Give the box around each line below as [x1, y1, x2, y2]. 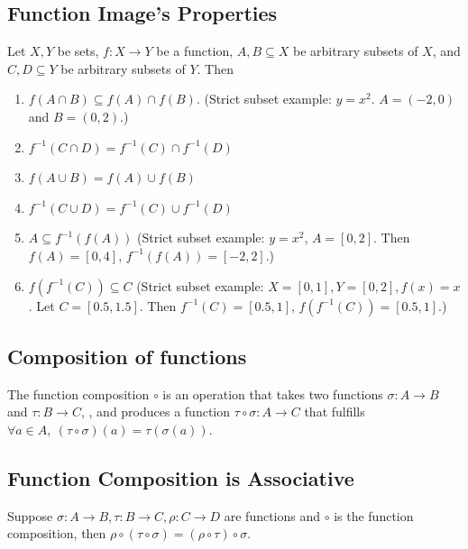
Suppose [7, 506, 53, 525]
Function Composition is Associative [7, 463, 354, 491]
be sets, [57, 41, 99, 60]
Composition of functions [7, 342, 247, 370]
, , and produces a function [80, 402, 231, 421]
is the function [334, 506, 414, 525]
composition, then [7, 524, 106, 543]
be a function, [156, 41, 234, 60]
